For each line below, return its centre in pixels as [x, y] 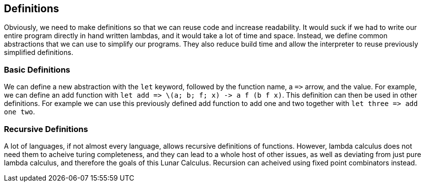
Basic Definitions [37, 69]
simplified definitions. [39, 53]
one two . [20, 112]
